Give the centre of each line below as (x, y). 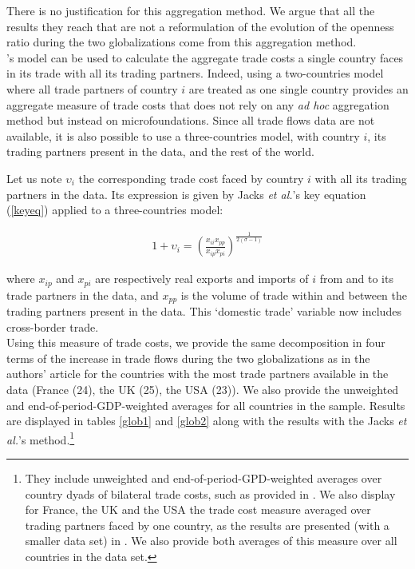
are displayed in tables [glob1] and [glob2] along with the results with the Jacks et (207, 421)
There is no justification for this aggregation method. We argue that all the (191, 10)
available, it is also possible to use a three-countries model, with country (183, 135)
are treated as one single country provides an (298, 88)
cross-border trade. (53, 326)
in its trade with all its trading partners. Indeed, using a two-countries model (195, 73)
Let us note (34, 178)
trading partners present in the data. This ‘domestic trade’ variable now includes (204, 311)
